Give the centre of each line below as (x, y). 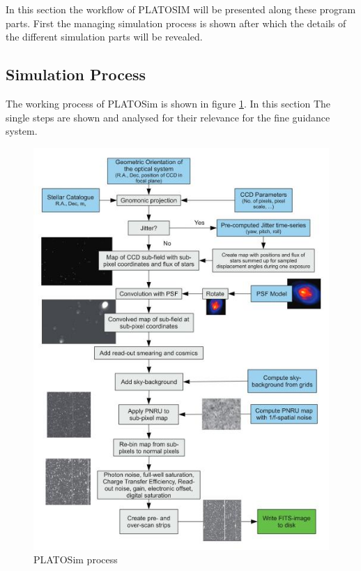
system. (22, 131)
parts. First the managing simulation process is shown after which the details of (176, 23)
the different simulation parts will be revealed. (104, 37)
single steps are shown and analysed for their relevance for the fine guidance (168, 117)
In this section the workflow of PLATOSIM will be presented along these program (181, 9)
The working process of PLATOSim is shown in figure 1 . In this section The (168, 103)
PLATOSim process (76, 559)
